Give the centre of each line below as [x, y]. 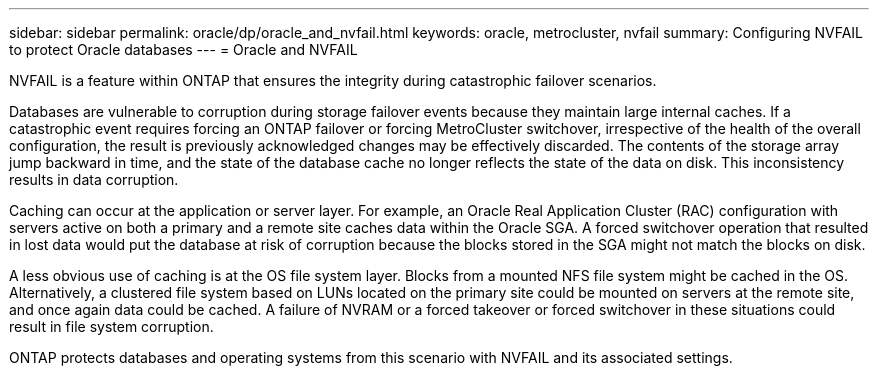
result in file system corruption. [111, 326]
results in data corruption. [94, 179]
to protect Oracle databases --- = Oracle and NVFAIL [183, 49]
